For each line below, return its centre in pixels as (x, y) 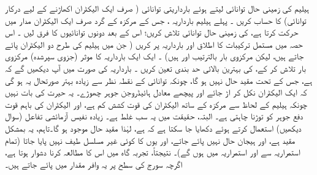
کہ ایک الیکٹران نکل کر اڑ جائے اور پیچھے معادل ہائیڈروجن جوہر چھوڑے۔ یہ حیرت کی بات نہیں (156, 92)
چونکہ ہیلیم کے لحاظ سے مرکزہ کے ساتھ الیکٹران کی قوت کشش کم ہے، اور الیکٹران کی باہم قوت (156, 104)
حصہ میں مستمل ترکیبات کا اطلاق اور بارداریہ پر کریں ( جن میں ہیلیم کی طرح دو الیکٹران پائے (154, 44)
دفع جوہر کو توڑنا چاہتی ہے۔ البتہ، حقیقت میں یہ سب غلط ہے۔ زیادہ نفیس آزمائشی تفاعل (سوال (154, 116)
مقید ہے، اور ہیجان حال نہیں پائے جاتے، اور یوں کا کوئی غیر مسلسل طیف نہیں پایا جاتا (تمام (150, 140)
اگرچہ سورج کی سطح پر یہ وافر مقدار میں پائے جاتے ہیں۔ (94, 164)
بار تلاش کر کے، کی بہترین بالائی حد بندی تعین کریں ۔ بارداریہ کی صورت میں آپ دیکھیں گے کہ (155, 68)
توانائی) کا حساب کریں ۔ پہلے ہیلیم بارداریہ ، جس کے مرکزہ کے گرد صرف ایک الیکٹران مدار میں (156, 20)
